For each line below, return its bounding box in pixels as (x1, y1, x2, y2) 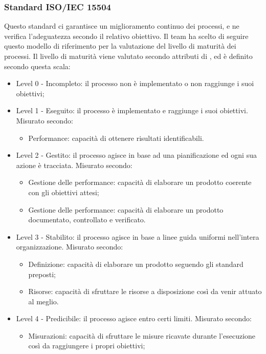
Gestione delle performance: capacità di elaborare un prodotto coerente (28, 177, 252, 188)
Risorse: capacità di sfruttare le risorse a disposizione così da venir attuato (28, 286, 262, 297)
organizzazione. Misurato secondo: (16, 241, 123, 252)
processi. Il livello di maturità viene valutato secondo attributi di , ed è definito (4, 51, 253, 61)
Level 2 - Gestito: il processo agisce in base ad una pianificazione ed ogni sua (16, 150, 257, 160)
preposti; (28, 268, 56, 279)
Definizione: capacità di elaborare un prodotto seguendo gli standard (28, 258, 243, 269)
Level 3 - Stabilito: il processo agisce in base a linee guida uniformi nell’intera (16, 231, 259, 242)
